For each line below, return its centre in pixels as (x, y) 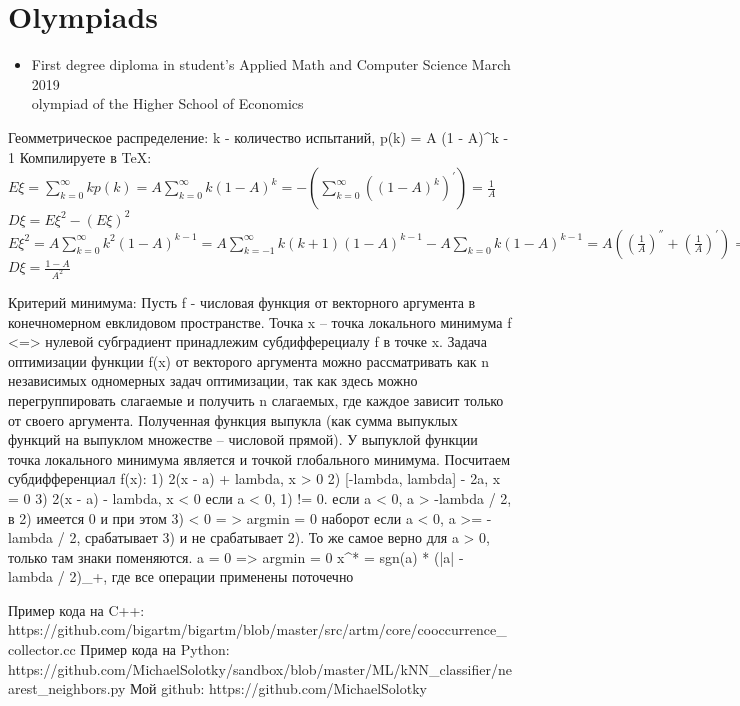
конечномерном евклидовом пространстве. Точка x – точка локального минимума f (260, 321)
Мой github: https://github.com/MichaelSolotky (278, 688)
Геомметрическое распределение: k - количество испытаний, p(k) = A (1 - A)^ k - (258, 136)
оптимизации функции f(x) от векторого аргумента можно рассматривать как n (249, 360)
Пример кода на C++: (76, 609)
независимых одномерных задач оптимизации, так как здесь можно (213, 380)
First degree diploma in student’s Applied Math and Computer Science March (271, 64)
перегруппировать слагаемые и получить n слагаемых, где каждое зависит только (256, 399)
